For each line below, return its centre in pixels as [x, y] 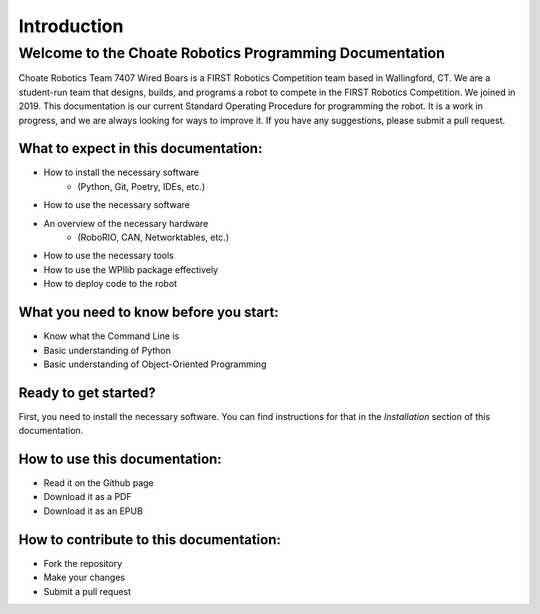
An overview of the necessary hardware [126, 223]
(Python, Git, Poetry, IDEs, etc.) [141, 186]
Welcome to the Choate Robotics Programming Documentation [231, 53]
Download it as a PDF [87, 497]
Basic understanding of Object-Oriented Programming [155, 364]
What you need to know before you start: [148, 312]
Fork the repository [83, 563]
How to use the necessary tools [108, 256]
